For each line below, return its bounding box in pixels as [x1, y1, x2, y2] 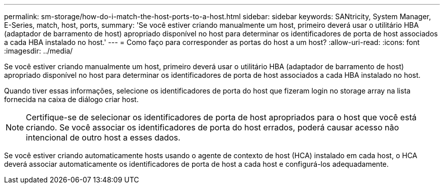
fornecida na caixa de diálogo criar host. [4, 95, 139, 104]
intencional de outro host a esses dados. [26, 132, 180, 143]
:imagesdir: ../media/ [4, 46, 73, 55]
